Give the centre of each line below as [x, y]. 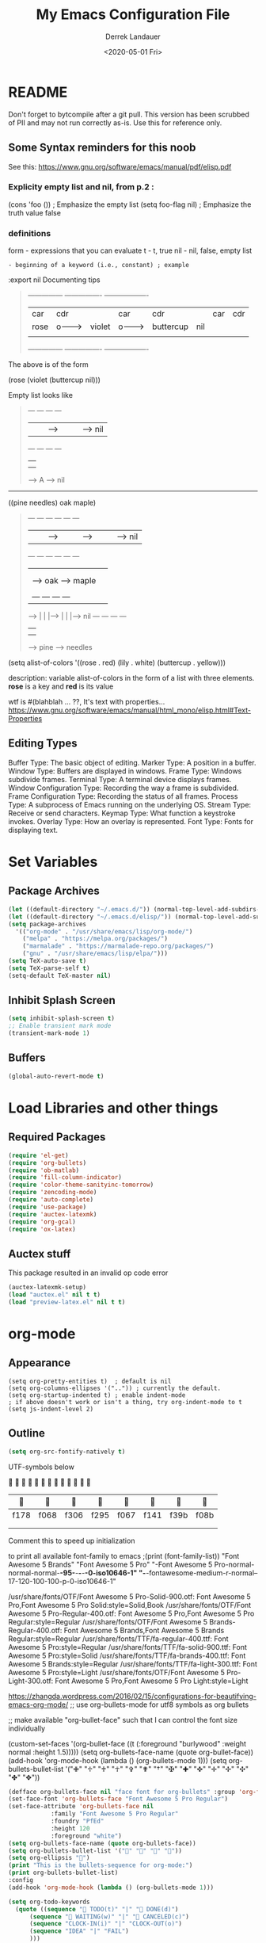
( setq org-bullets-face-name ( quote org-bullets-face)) [102, 1843]
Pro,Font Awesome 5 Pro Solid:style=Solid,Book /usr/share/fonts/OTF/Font [130, 1605]
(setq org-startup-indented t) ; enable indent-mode [97, 1395]
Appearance [40, 1363]
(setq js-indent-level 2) [51, 1409]
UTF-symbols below [42, 1467]
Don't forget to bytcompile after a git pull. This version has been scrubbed [129, 114]
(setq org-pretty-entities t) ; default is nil [90, 1381]
